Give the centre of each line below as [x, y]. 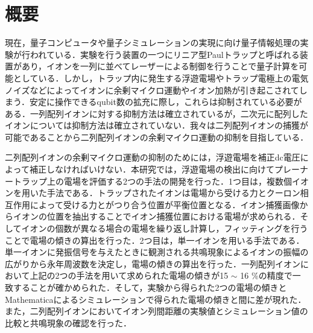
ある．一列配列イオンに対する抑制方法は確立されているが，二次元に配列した [156, 113]
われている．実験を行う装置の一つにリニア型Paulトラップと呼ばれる [165, 54]
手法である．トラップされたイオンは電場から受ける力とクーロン [173, 193]
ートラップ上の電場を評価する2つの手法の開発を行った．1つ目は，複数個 [148, 181]
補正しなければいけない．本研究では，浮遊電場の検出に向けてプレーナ [169, 169]
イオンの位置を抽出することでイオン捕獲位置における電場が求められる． [156, 216]
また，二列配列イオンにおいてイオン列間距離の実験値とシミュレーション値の [156, 311]
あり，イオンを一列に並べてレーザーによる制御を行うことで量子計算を [160, 66]
